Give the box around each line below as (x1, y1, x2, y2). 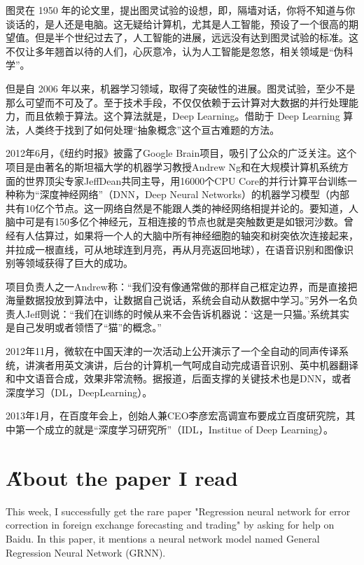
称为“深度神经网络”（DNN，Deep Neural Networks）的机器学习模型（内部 (15, 187, 349, 202)
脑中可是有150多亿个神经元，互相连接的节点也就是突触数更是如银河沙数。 (6, 214, 344, 229)
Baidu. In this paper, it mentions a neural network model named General (6, 531, 320, 545)
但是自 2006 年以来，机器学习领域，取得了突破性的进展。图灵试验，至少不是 (6, 81, 356, 95)
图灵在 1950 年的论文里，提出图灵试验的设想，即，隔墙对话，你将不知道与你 (6, 3, 356, 17)
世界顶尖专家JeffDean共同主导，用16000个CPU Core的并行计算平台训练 (24, 173, 347, 188)
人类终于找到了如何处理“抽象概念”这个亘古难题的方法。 (24, 122, 280, 137)
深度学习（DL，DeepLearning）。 (6, 384, 153, 399)
